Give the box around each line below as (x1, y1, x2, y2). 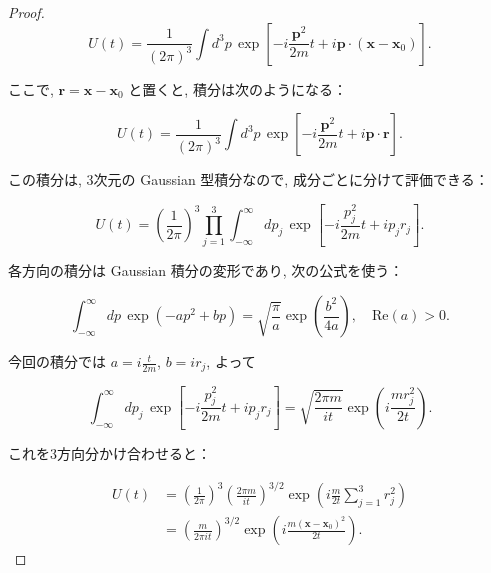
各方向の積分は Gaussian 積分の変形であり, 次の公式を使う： (8, 260, 404, 281)
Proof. (8, 2, 45, 22)
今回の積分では (8, 351, 106, 372)
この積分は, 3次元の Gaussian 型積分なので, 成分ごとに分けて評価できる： (8, 169, 489, 190)
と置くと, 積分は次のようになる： (128, 78, 347, 99)
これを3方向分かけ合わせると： (8, 443, 211, 464)
